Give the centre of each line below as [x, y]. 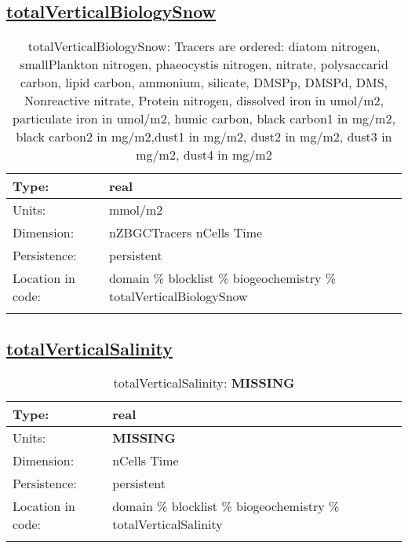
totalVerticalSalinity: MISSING [204, 383]
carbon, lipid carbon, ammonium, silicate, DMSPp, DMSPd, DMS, [204, 83]
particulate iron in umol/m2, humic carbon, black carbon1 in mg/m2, [204, 119]
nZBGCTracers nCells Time [186, 233]
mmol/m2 [136, 210]
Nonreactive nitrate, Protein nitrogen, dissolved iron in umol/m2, [204, 101]
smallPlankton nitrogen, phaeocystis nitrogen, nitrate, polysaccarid [204, 64]
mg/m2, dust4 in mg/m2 [204, 155]
